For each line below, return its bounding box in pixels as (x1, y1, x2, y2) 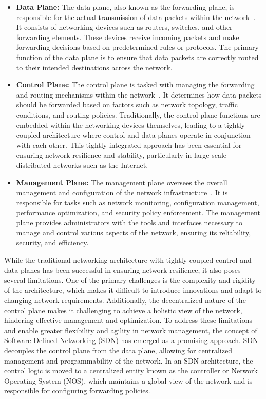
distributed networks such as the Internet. (16, 159, 148, 170)
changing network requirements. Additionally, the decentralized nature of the (4, 295, 246, 306)
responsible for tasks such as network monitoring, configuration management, (16, 197, 259, 207)
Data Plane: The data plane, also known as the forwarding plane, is (16, 2, 235, 12)
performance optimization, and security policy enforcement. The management (16, 207, 260, 218)
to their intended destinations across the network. (16, 62, 173, 72)
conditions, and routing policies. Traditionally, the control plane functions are (16, 109, 260, 120)
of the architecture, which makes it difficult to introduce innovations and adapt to (4, 284, 262, 295)
